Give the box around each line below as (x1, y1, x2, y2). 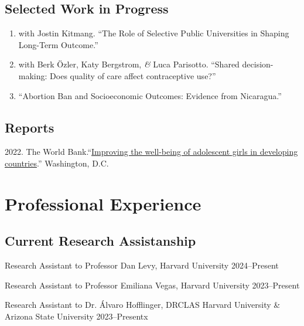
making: (18, 69, 47, 81)
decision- (242, 58, 274, 70)
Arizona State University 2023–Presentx (5, 310, 148, 322)
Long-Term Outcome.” (18, 38, 98, 50)
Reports (5, 118, 54, 136)
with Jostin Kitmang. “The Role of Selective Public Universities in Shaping (18, 27, 289, 39)
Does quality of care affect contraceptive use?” (50, 69, 216, 81)
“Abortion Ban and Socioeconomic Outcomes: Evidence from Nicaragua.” (18, 89, 282, 101)
